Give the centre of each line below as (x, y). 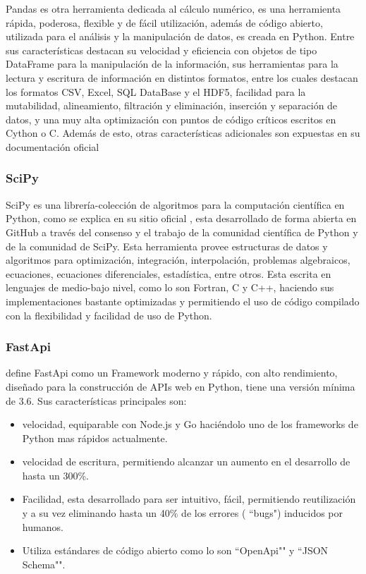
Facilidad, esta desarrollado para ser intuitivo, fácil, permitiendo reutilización (189, 499)
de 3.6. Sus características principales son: (96, 400)
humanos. (43, 526)
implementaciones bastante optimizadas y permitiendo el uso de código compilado (183, 301)
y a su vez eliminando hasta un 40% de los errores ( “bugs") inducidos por (183, 513)
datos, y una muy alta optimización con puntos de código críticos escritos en (171, 119)
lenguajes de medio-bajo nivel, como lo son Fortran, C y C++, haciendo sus (170, 287)
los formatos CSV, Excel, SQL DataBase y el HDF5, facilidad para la (156, 91)
